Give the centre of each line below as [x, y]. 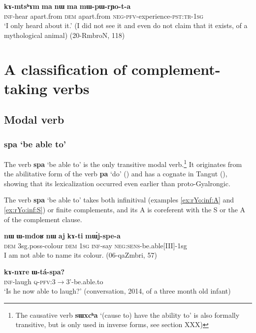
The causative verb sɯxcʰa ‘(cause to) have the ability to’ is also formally [128, 315]
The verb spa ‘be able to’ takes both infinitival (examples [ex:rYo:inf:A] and [119, 200]
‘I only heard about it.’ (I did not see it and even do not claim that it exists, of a [126, 25]
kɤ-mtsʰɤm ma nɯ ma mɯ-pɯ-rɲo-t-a [67, 6]
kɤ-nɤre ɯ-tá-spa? [34, 271]
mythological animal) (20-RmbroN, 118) [64, 35]
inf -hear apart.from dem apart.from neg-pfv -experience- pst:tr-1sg [104, 16]
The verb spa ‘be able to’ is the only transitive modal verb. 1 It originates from [123, 163]
